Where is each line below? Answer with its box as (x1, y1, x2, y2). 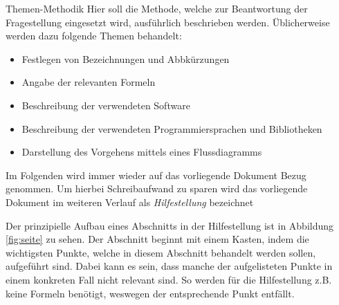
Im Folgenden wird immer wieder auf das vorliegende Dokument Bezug (6, 167, 306, 182)
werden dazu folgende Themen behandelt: (6, 28, 182, 43)
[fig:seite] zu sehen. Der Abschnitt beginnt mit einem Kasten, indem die (6, 232, 309, 246)
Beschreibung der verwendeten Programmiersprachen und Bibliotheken (21, 121, 322, 136)
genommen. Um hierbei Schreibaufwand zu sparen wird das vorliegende (6, 181, 308, 196)
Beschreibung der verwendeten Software (21, 98, 190, 112)
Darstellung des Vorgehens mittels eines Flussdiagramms (21, 145, 262, 159)
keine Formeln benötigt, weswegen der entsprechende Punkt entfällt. (6, 286, 295, 300)
